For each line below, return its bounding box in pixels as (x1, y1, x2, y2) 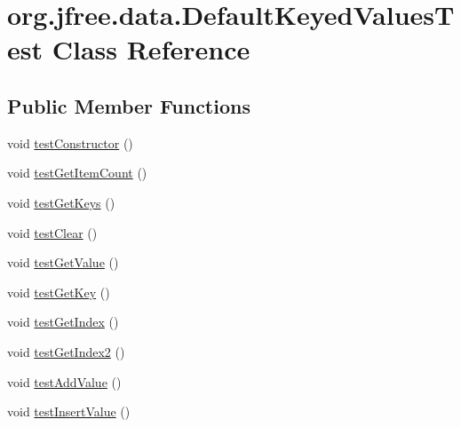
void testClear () (7, 223, 98, 241)
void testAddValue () (7, 372, 122, 391)
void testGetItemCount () (7, 163, 147, 182)
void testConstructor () (7, 133, 133, 152)
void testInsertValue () (7, 402, 131, 421)
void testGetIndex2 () (7, 342, 125, 360)
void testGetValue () (7, 253, 119, 272)
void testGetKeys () (7, 193, 115, 211)
